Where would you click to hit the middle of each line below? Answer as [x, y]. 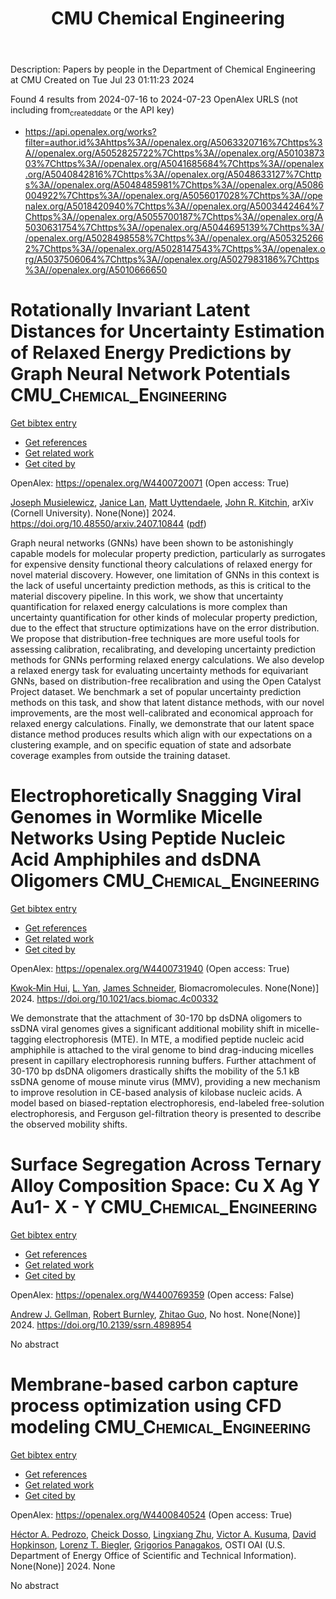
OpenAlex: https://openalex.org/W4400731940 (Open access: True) [150, 968]
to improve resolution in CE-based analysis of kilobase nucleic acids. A [156, 1092]
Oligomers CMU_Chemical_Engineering [165, 881]
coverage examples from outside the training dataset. [120, 755]
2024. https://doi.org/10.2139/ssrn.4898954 [101, 1324]
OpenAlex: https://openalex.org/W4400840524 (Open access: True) [151, 1514]
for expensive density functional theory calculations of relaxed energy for [161, 564]
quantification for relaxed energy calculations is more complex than [149, 606]
